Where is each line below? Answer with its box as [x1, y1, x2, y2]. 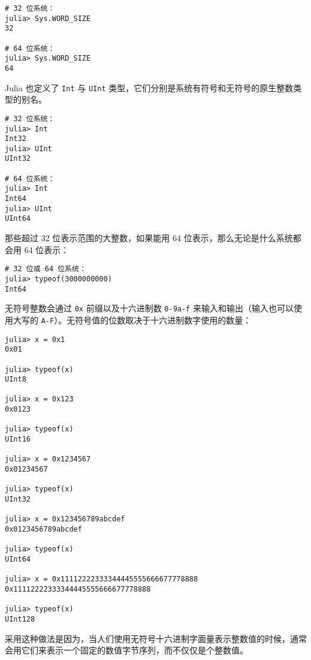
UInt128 [5, 614, 35, 623]
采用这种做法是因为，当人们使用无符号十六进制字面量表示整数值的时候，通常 [5, 632, 307, 644]
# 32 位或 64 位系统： [5, 265, 86, 274]
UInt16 [5, 435, 31, 444]
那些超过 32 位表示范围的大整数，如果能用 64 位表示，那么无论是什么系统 [5, 232, 293, 244]
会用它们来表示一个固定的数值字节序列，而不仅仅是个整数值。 [5, 644, 248, 656]
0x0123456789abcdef [5, 525, 82, 533]
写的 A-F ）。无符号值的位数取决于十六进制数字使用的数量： [21, 313, 252, 326]
